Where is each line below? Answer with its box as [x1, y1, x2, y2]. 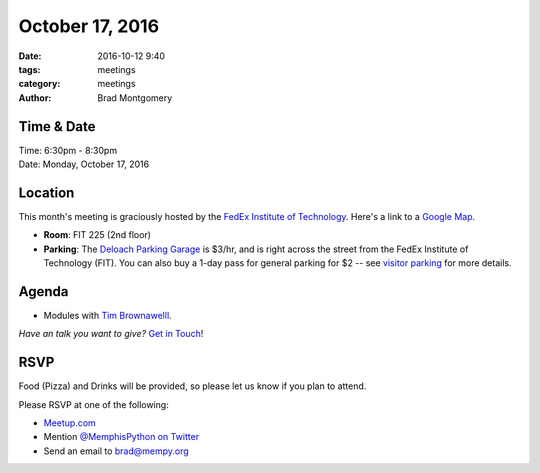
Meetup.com [43, 417, 97, 429]
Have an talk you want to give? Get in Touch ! [18, 328, 204, 340]
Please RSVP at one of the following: [18, 398, 169, 410]
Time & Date [18, 118, 96, 135]
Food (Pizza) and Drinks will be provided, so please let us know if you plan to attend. [18, 380, 367, 392]
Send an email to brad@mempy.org [43, 445, 189, 457]
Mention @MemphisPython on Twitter [43, 431, 200, 443]
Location [18, 184, 75, 201]
